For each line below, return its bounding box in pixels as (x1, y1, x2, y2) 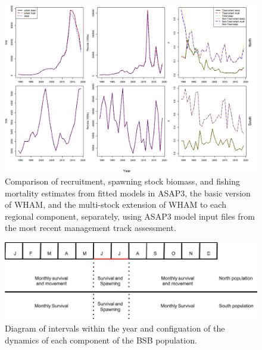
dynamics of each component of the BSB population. (5, 333, 197, 346)
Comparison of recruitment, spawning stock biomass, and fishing (5, 174, 240, 187)
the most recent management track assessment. (5, 221, 176, 234)
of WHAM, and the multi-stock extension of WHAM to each (5, 198, 226, 211)
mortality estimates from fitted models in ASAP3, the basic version (5, 186, 251, 199)
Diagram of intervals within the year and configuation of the (5, 322, 225, 335)
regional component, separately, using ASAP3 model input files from (5, 210, 255, 222)
